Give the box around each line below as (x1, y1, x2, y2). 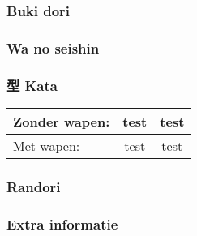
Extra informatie (6, 213, 118, 234)
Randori (6, 176, 61, 196)
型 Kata (6, 75, 58, 95)
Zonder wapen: (13, 111, 110, 131)
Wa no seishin (6, 37, 100, 58)
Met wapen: (13, 135, 80, 155)
